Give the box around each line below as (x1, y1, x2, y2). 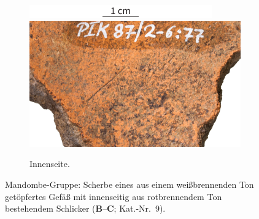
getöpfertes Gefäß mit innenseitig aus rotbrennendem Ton (5, 190, 222, 202)
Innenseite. (29, 157, 70, 170)
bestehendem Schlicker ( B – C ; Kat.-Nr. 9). (5, 202, 166, 215)
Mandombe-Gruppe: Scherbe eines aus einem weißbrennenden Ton (5, 178, 254, 191)
